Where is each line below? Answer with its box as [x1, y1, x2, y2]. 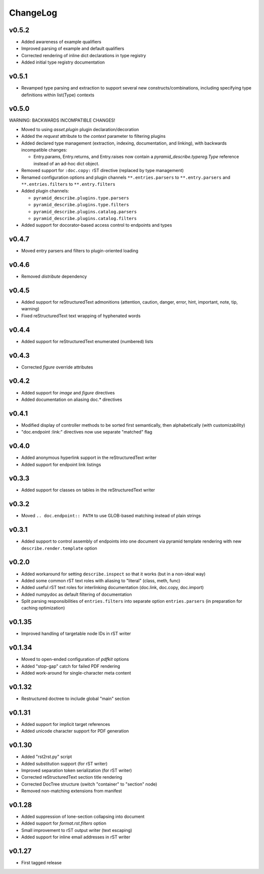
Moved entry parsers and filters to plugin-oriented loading [21, 248, 139, 254]
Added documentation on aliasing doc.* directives [21, 396, 122, 402]
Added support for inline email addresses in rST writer [21, 834, 131, 840]
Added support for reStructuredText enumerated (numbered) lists [21, 338, 154, 344]
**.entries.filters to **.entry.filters [21, 181, 116, 187]
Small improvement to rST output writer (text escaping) [21, 827, 132, 833]
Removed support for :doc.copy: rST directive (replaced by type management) [21, 168, 184, 174]
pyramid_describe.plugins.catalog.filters [33, 216, 137, 221]
